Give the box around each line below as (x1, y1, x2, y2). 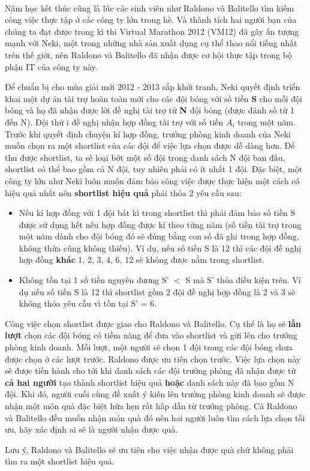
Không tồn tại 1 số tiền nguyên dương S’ (19, 274, 169, 286)
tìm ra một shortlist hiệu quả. (5, 455, 115, 467)
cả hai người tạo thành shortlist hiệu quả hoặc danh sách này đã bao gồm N (5, 376, 294, 388)
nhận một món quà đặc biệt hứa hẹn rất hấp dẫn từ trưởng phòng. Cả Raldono (5, 400, 297, 412)
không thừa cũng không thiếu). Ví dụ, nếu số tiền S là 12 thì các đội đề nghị (19, 241, 302, 254)
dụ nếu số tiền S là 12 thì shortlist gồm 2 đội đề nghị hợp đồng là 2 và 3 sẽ (19, 285, 296, 298)
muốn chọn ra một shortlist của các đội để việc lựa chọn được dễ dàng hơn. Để (5, 139, 295, 152)
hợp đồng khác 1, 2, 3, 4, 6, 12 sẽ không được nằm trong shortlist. (19, 253, 265, 266)
